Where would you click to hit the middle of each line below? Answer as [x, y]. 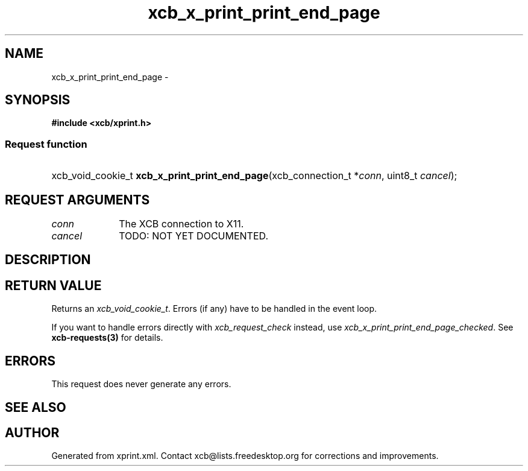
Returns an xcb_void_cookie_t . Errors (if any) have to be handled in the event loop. [214, 309]
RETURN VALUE [53, 285]
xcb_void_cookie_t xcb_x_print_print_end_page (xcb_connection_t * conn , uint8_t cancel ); [254, 176]
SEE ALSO [36, 407]
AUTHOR [32, 432]
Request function [46, 144]
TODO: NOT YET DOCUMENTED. [194, 236]
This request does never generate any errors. [141, 384]
